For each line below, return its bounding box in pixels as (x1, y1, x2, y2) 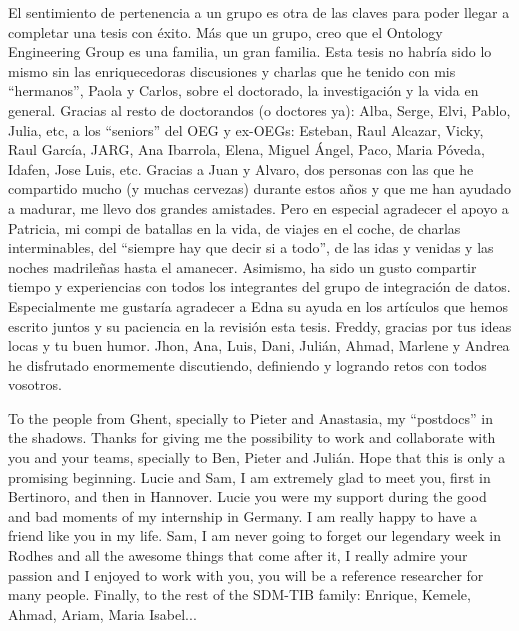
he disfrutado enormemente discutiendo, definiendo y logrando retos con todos (8, 354, 487, 375)
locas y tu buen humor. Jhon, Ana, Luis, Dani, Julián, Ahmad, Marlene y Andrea (8, 335, 510, 356)
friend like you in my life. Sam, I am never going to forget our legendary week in (8, 525, 501, 546)
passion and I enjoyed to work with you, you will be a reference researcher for (8, 564, 484, 585)
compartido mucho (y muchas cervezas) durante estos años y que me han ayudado (8, 178, 511, 199)
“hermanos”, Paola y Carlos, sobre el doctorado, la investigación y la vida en (8, 80, 479, 101)
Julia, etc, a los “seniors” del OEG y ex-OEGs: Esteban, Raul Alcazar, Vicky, (8, 119, 484, 140)
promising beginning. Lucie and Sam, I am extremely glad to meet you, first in (8, 466, 491, 487)
